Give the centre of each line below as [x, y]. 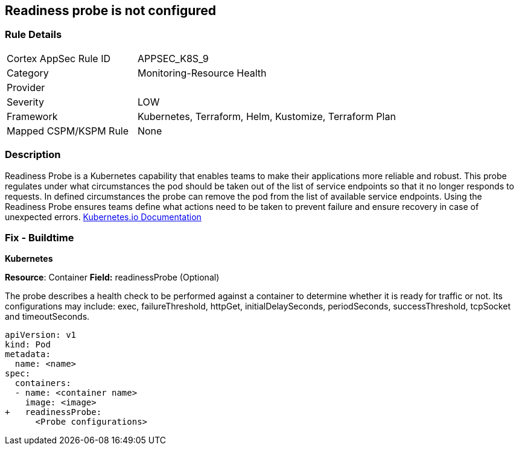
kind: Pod [28, 345]
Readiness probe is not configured [111, 11]
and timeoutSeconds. [47, 317]
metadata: [28, 354]
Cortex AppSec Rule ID [59, 58]
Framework [32, 116]
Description [33, 155]
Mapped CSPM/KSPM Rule [68, 131]
